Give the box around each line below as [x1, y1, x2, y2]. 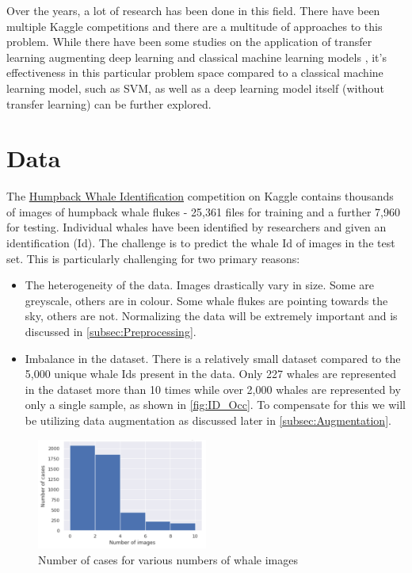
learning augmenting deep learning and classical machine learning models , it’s [6, 48, 387, 65]
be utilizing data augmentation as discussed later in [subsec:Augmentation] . [25, 412, 391, 428]
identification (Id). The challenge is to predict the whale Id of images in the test [6, 235, 395, 251]
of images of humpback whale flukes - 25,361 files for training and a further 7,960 [6, 203, 401, 220]
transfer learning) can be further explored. [6, 95, 212, 112]
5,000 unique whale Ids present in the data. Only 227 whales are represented [25, 365, 397, 382]
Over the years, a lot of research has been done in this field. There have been [6, 2, 380, 18]
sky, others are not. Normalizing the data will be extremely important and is [25, 308, 398, 324]
